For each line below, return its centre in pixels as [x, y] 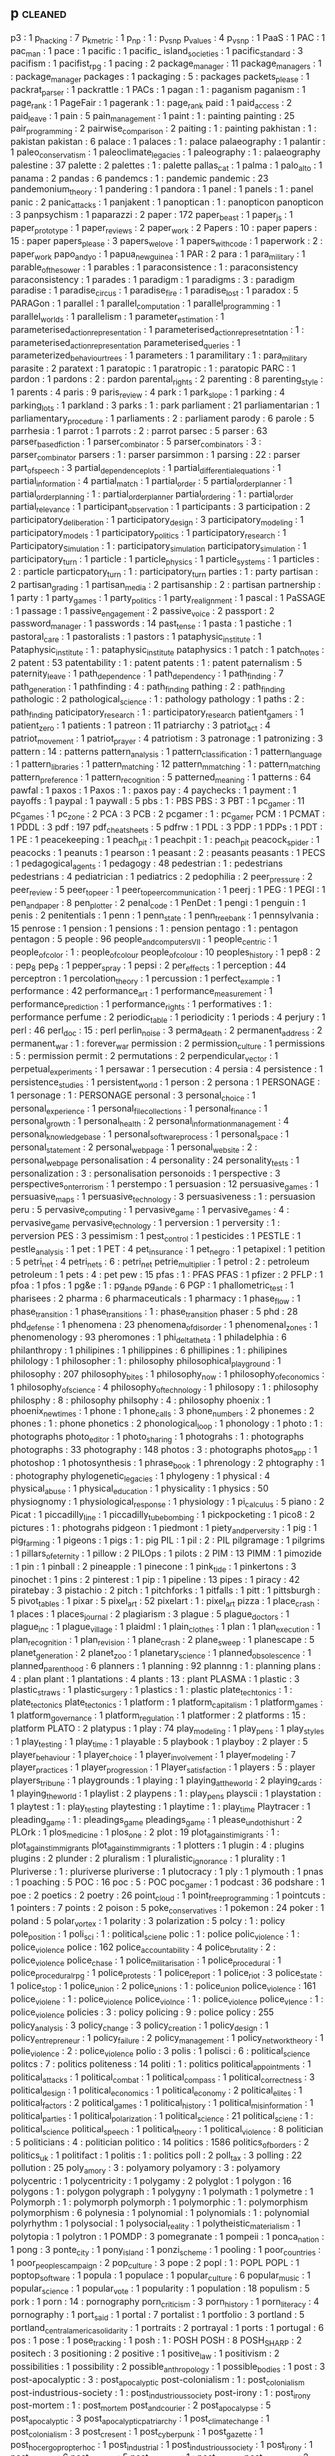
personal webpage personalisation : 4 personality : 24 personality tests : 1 [155, 1161]
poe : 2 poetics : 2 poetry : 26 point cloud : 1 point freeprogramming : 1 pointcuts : [168, 1896]
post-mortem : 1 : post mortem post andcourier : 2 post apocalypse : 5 [141, 2406]
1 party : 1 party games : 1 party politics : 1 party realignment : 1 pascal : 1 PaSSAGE [168, 598]
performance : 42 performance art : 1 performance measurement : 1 [141, 992]
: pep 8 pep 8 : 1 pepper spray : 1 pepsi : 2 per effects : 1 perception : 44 [148, 966]
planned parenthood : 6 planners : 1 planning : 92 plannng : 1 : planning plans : [166, 1666]
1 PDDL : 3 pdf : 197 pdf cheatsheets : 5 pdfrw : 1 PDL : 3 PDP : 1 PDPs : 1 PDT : [166, 828]
